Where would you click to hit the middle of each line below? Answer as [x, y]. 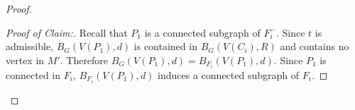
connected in [33, 74]
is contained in [165, 46]
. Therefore [84, 60]
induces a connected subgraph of [229, 74]
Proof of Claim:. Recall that [67, 32]
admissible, [30, 46]
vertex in [25, 60]
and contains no [315, 46]
